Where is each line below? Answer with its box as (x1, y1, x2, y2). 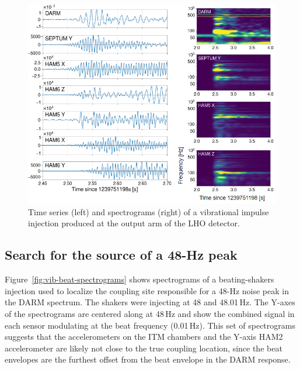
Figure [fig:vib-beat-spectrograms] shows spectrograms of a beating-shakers (5, 273, 274, 285)
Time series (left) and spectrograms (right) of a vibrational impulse (28, 205, 269, 218)
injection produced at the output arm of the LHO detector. (28, 217, 240, 229)
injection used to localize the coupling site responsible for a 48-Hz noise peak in (5, 284, 289, 296)
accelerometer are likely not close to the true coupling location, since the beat (5, 342, 282, 354)
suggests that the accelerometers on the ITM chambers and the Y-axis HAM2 (5, 330, 283, 343)
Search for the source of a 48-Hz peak (5, 246, 238, 264)
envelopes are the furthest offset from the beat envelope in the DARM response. (5, 353, 291, 365)
